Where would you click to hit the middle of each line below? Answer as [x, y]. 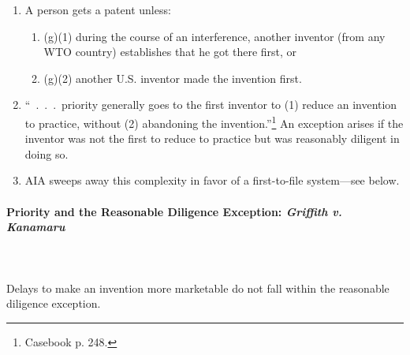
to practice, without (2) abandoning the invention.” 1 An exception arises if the [214, 121]
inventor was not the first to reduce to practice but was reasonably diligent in [212, 138]
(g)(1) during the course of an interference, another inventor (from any [214, 36]
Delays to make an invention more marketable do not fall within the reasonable [198, 288]
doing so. [47, 153]
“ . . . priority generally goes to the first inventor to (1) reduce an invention [211, 105]
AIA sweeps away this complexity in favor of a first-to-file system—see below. [212, 180]
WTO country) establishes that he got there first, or [170, 52]
